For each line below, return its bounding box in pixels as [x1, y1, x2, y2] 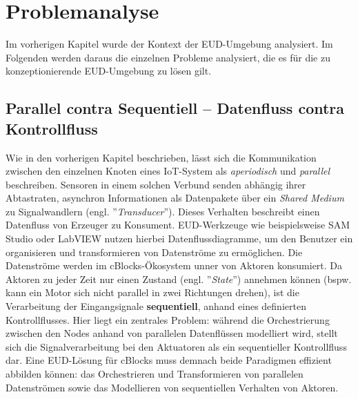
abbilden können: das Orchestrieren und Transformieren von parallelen [6, 367, 304, 380]
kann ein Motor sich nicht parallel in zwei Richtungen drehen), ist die [6, 285, 299, 300]
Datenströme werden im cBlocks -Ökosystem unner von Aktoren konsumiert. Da [6, 258, 343, 273]
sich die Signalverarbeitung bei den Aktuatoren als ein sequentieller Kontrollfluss [6, 339, 347, 353]
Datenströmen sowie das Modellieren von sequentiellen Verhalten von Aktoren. [6, 380, 339, 394]
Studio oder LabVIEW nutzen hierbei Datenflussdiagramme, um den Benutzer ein [6, 231, 353, 246]
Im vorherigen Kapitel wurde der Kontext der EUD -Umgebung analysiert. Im [6, 37, 333, 51]
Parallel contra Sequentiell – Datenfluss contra [6, 97, 345, 119]
